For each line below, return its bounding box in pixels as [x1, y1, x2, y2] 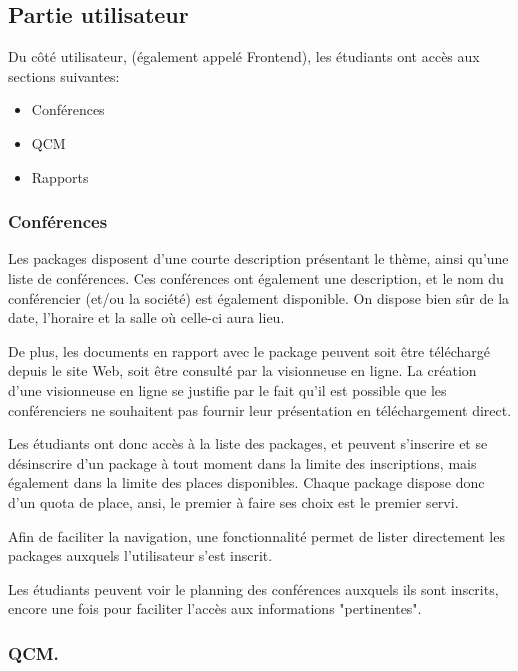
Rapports [31, 166, 89, 187]
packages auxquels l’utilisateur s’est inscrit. [8, 545, 273, 566]
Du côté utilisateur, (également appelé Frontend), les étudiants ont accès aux [8, 46, 480, 67]
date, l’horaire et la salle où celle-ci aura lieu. [8, 307, 285, 328]
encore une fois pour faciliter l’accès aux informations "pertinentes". [8, 598, 422, 619]
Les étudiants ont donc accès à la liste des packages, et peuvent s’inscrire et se [8, 433, 488, 454]
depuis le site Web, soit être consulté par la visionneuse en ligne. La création [8, 360, 477, 381]
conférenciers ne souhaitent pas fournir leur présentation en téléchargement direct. [8, 399, 512, 420]
